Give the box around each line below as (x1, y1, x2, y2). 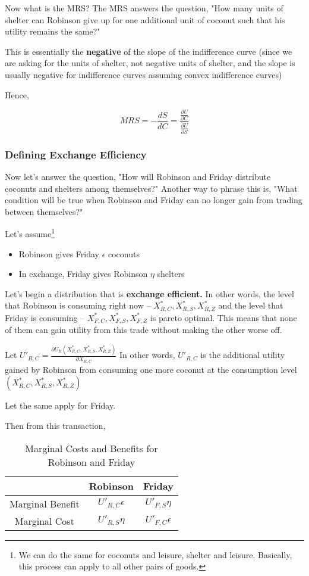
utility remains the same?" (5, 25, 100, 38)
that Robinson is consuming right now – (5, 299, 151, 312)
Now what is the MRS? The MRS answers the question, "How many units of (5, 2, 283, 14)
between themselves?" (5, 205, 83, 217)
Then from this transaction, (5, 419, 106, 432)
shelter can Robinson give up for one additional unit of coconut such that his (5, 13, 285, 26)
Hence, (5, 88, 29, 101)
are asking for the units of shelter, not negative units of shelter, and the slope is (5, 57, 295, 69)
